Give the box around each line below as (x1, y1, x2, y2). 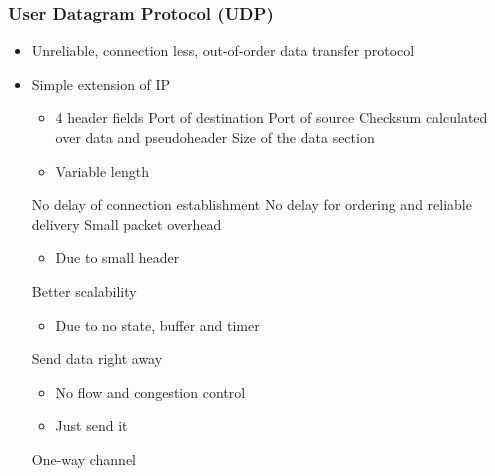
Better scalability (31, 280, 137, 301)
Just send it (55, 415, 128, 436)
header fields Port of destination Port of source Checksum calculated (67, 107, 488, 128)
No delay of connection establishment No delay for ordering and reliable (31, 194, 472, 215)
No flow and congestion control (55, 381, 246, 402)
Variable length (55, 160, 149, 181)
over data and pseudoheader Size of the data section (55, 127, 375, 147)
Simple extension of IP (31, 73, 171, 94)
